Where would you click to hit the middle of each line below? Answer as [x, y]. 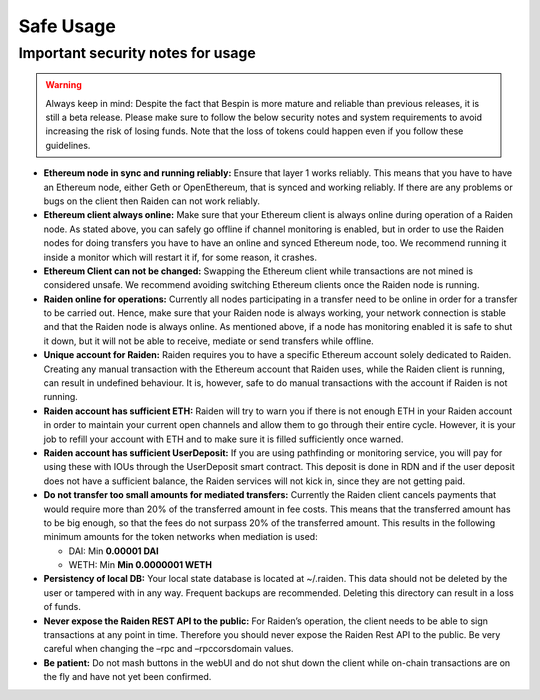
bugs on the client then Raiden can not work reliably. [151, 201]
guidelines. [68, 145]
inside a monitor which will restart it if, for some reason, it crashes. [180, 257]
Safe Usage [67, 26]
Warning [63, 85]
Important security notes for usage [137, 53]
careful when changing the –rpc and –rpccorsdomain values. [168, 649]
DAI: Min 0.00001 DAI [113, 551]
